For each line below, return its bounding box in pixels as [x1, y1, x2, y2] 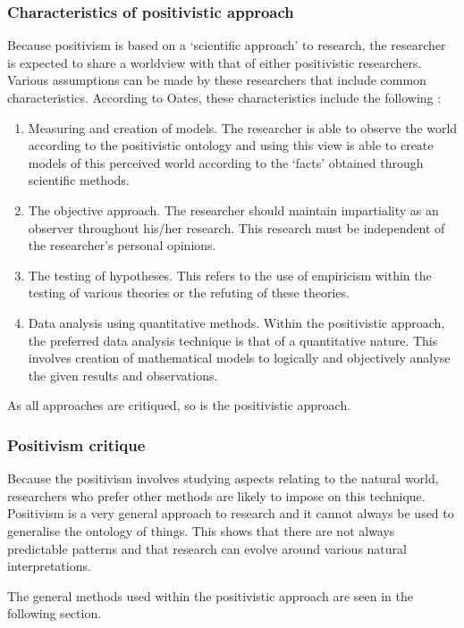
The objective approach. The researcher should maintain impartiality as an [28, 200, 439, 219]
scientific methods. [28, 171, 130, 189]
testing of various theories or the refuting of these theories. [28, 283, 350, 302]
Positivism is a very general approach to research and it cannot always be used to [7, 504, 454, 523]
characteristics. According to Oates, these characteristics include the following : [7, 88, 442, 106]
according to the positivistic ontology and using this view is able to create [28, 136, 434, 155]
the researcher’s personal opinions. [28, 236, 216, 255]
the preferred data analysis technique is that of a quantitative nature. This [28, 331, 438, 349]
